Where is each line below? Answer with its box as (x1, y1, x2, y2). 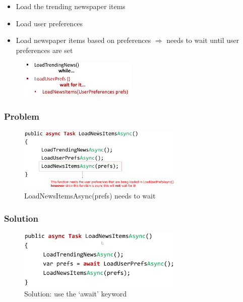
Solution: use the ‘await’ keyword (24, 288, 127, 299)
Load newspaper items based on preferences (16, 35, 151, 45)
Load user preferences (16, 18, 83, 28)
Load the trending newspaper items (16, 1, 126, 11)
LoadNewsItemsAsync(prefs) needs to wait (24, 190, 156, 201)
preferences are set (16, 44, 73, 55)
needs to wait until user (166, 35, 239, 45)
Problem (4, 110, 39, 123)
